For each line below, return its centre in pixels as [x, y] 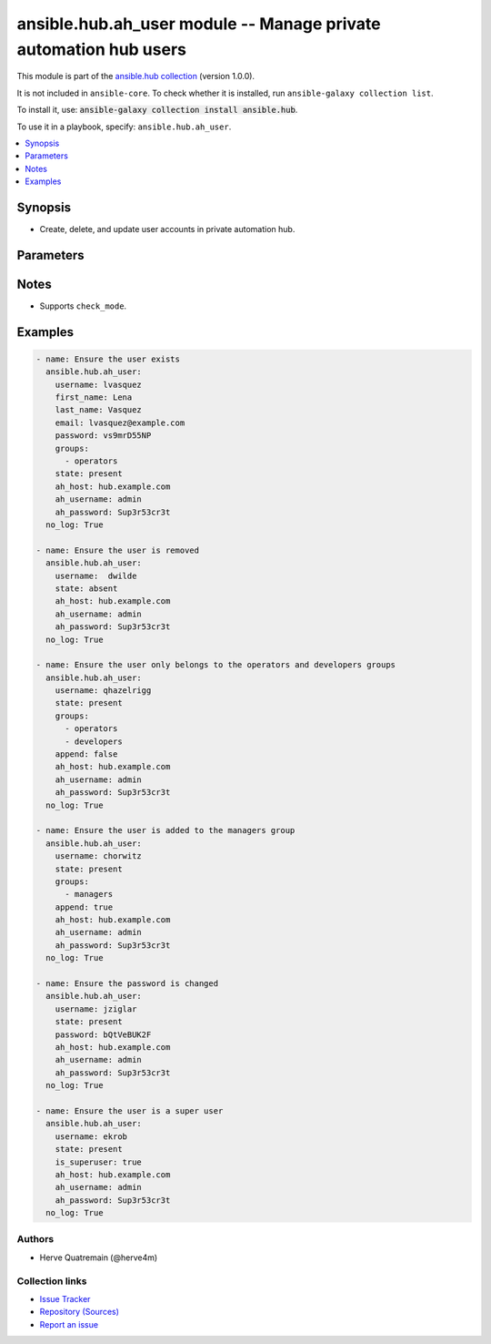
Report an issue [69, 1324]
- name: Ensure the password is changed [127, 984]
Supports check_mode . [83, 306]
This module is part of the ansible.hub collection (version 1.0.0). [135, 76]
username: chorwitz [99, 856]
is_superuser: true [99, 1162]
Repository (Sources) [80, 1312]
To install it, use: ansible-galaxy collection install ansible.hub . [157, 110]
